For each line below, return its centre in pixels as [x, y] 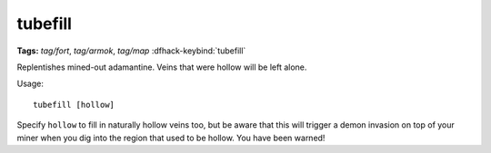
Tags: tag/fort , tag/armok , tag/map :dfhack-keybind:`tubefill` [131, 51]
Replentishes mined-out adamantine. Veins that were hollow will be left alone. [162, 67]
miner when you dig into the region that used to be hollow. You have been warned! [171, 138]
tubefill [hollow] [74, 105]
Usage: [30, 84]
